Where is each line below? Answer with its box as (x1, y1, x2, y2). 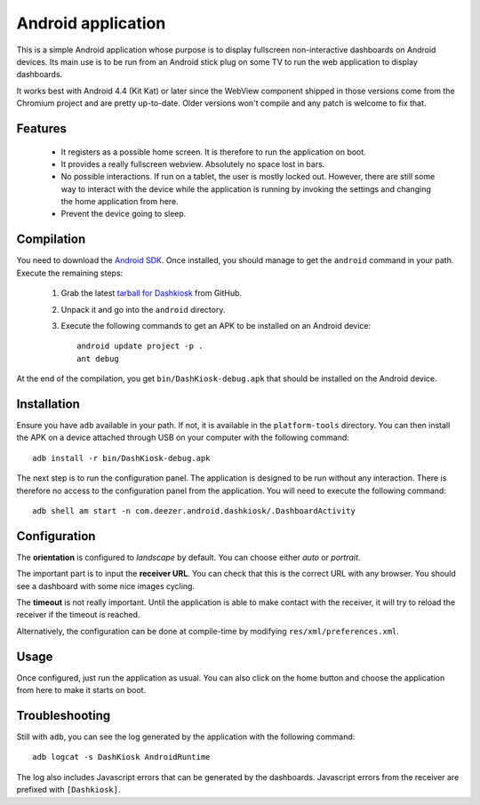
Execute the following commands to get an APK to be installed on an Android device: (60, 320, 372, 331)
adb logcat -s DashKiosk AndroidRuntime (32, 752, 211, 762)
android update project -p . (76, 341, 204, 351)
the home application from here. (60, 196, 179, 207)
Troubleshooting (16, 707, 111, 723)
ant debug (76, 354, 119, 363)
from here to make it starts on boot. (16, 685, 147, 696)
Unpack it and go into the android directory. (60, 304, 226, 315)
